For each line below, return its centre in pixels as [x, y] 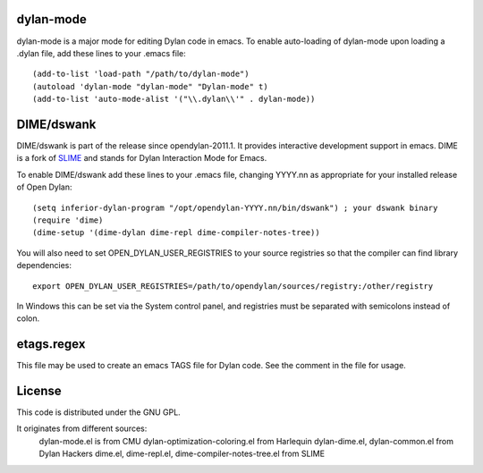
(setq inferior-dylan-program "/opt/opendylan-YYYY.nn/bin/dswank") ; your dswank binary [235, 207]
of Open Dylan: [44, 187]
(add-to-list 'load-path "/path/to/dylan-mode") [141, 74]
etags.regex [51, 344]
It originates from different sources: [82, 428]
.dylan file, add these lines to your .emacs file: [102, 53]
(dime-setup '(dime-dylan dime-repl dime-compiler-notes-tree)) [177, 233]
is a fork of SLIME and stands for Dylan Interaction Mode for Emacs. [142, 158]
